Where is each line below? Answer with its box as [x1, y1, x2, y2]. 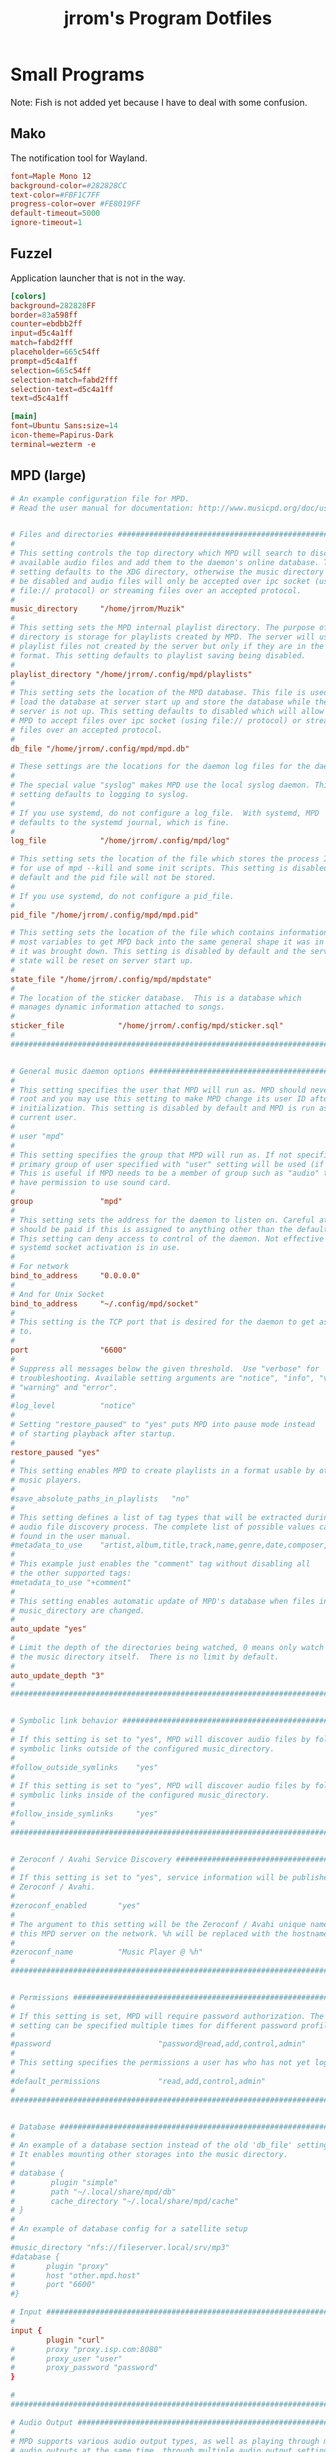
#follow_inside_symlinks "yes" [10, 1809, 159, 1819]
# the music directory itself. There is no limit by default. [10, 1652, 280, 1662]
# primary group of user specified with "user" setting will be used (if [10, 1159, 325, 1169]
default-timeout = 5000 [10, 208, 101, 219]
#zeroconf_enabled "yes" [10, 1901, 141, 1911]
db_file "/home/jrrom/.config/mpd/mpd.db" [10, 743, 190, 754]
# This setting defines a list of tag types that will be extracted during [10, 1512, 333, 1522]
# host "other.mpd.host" [10, 2270, 141, 2281]
